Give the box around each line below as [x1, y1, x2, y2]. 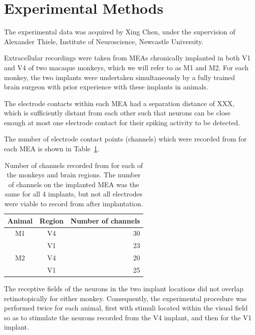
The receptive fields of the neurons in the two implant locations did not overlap [4, 283, 244, 294]
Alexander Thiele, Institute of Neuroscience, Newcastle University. [4, 36, 204, 46]
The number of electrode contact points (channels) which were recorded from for [4, 134, 247, 144]
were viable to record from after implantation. [4, 198, 143, 209]
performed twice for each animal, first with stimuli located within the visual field [4, 303, 248, 313]
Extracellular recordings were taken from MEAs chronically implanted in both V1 [4, 53, 251, 63]
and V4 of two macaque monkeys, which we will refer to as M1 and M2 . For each [4, 62, 249, 72]
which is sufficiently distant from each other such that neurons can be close [4, 108, 231, 118]
